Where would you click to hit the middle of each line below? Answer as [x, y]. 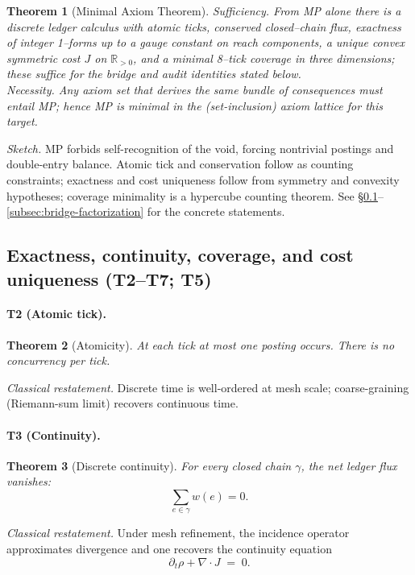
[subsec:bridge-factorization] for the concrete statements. [146, 211]
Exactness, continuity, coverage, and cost [180, 255]
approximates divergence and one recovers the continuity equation [169, 549]
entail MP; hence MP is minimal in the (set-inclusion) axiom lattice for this [195, 105]
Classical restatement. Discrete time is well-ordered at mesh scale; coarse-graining [208, 387]
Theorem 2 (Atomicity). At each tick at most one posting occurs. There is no [201, 344]
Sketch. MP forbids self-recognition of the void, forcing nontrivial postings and [200, 148]
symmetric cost [44, 58]
